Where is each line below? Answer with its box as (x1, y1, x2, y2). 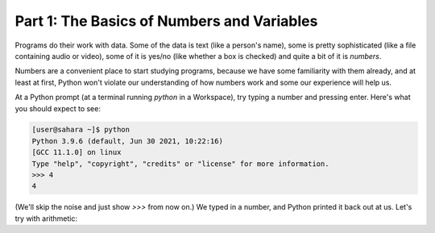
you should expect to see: (14, 103, 101, 113)
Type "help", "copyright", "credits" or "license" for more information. (31, 159, 329, 169)
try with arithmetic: (14, 214, 78, 223)
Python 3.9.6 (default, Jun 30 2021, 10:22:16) (31, 136, 223, 145)
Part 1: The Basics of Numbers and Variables (14, 12, 318, 30)
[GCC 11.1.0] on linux (31, 148, 122, 157)
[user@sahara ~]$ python (31, 125, 130, 135)
